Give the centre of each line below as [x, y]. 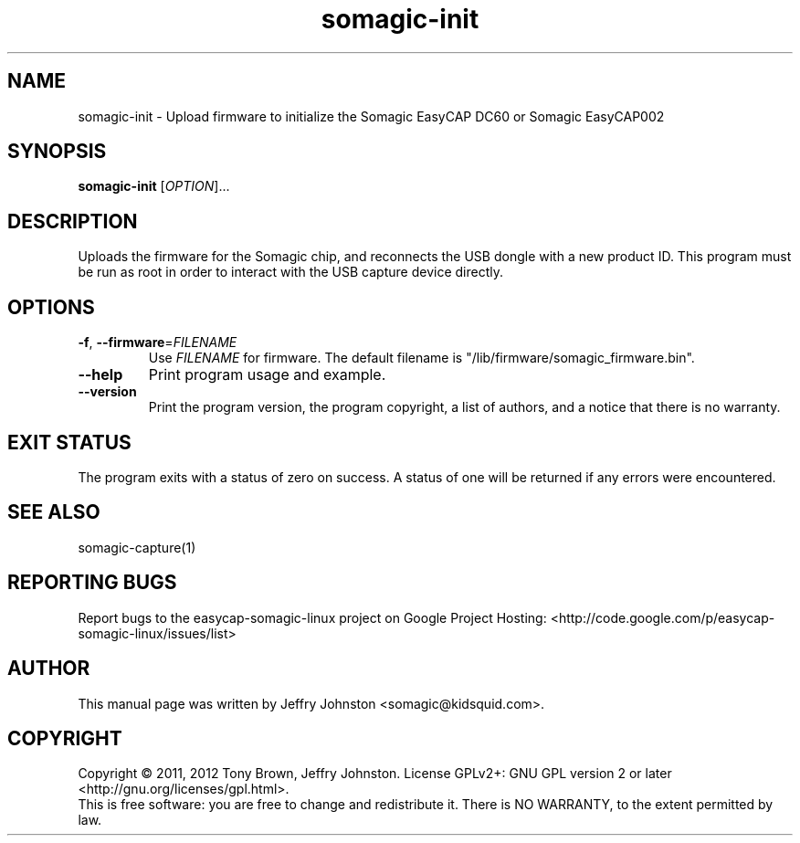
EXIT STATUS [69, 442]
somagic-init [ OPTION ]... [154, 186]
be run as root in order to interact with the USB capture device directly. [290, 272]
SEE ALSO [54, 512]
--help [100, 375]
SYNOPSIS [57, 152]
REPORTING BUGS [92, 583]
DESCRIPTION [73, 221]
